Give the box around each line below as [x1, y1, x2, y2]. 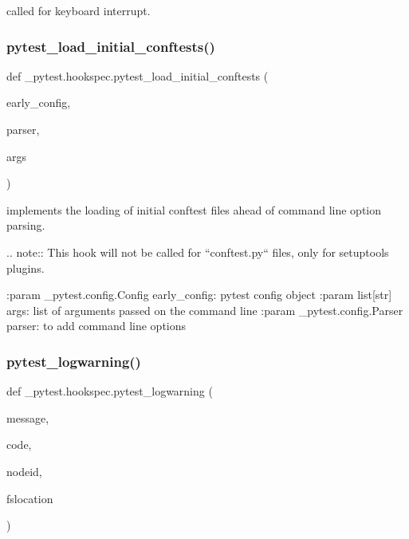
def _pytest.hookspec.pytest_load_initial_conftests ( [6, 67, 269, 84]
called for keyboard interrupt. [6, 2, 151, 18]
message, [6, 409, 49, 426]
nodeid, [6, 462, 42, 479]
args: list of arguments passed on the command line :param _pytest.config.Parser [6, 301, 403, 318]
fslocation [6, 490, 53, 506]
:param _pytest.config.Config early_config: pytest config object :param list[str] [6, 286, 392, 303]
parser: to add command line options [6, 317, 187, 334]
